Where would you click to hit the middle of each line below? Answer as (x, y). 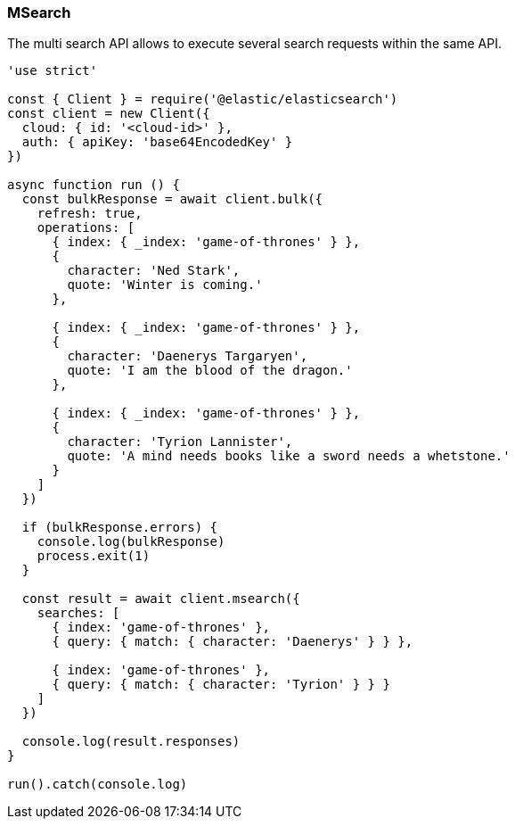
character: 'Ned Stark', (154, 271)
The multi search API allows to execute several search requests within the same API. (255, 44)
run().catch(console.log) (98, 785)
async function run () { (94, 185)
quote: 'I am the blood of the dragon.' (210, 371)
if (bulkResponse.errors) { (120, 528)
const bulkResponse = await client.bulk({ (172, 199)
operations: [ (86, 228)
